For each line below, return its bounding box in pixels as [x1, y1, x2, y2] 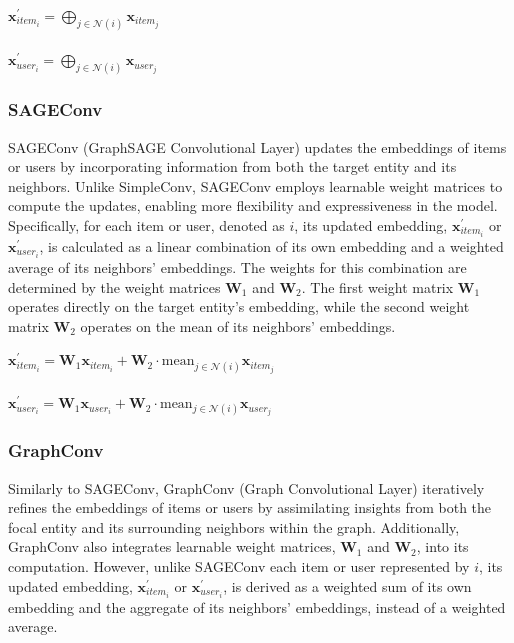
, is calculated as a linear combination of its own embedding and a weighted [39, 236, 504, 256]
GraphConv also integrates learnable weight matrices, [8, 536, 336, 557]
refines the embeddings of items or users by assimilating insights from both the [8, 497, 492, 518]
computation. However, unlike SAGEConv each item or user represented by [8, 556, 470, 577]
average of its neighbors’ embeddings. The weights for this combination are [8, 257, 467, 278]
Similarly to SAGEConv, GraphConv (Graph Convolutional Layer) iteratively [8, 477, 485, 498]
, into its [416, 536, 469, 557]
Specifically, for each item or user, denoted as [8, 214, 285, 235]
